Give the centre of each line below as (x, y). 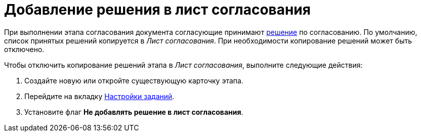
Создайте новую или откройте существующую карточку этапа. (134, 80)
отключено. (24, 49)
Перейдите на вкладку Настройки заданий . (99, 96)
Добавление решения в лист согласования (157, 10)
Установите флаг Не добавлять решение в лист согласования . (134, 112)
